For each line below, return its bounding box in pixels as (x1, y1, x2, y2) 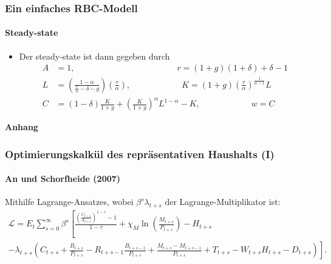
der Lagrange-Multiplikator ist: (165, 195, 281, 208)
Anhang (5, 120, 38, 133)
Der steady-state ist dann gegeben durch (19, 49, 170, 62)
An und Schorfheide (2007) (5, 172, 121, 185)
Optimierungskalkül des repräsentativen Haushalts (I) (5, 146, 275, 161)
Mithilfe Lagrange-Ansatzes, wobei (5, 195, 134, 208)
